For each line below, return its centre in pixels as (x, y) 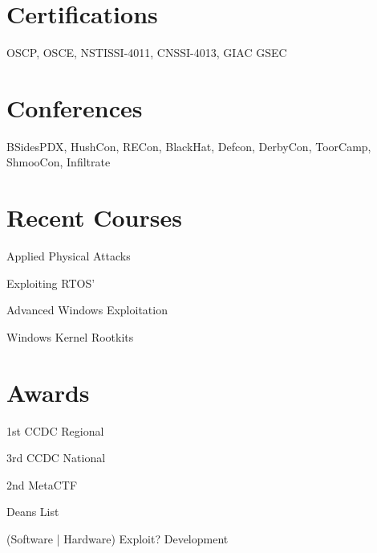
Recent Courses (94, 217)
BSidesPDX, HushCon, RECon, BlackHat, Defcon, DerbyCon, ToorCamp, (189, 146)
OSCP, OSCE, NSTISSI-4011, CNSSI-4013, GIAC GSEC (147, 53)
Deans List (33, 512)
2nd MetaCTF (42, 484)
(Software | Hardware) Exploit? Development (118, 539)
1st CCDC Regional (55, 430)
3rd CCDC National (56, 458)
